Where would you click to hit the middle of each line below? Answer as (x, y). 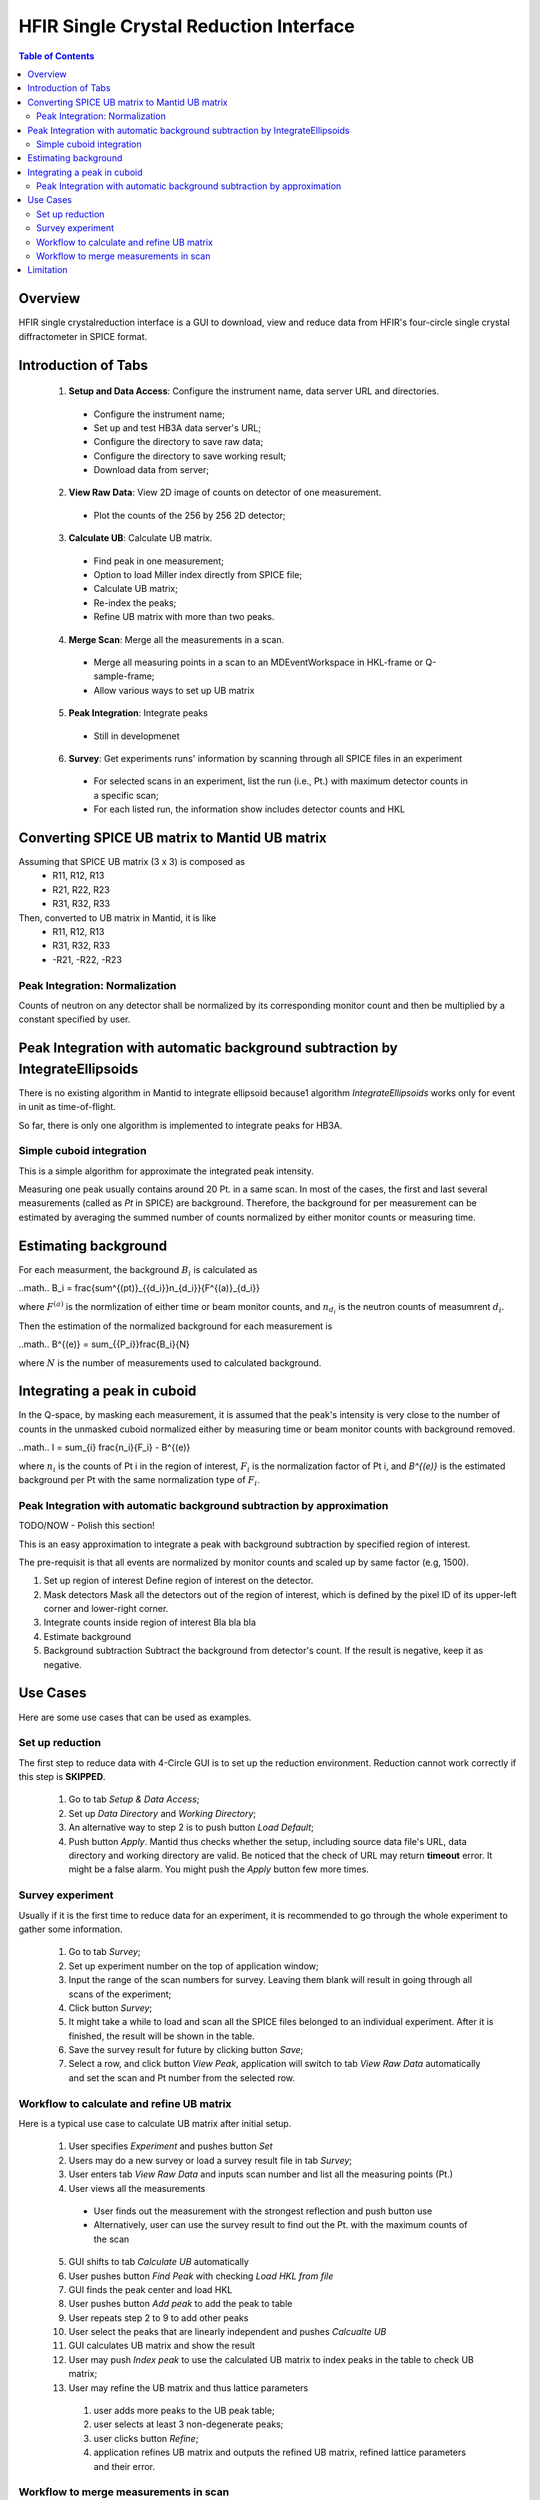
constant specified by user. (74, 1019)
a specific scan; (126, 795)
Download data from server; (151, 470)
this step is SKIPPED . (62, 1777)
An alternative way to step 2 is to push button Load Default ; (191, 1827)
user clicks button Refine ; (146, 2438)
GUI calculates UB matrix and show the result (161, 2346)
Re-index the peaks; (135, 602)
